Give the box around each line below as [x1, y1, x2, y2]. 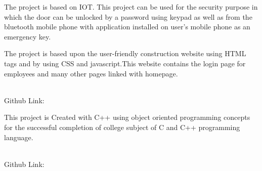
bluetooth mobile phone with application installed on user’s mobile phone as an [4, 21, 250, 32]
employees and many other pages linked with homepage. [4, 68, 178, 78]
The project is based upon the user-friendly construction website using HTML [4, 48, 246, 59]
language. [4, 132, 33, 142]
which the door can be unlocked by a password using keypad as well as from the [4, 11, 252, 22]
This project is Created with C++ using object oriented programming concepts [4, 112, 250, 122]
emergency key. [4, 31, 51, 41]
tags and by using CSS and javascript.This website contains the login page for [4, 58, 246, 68]
